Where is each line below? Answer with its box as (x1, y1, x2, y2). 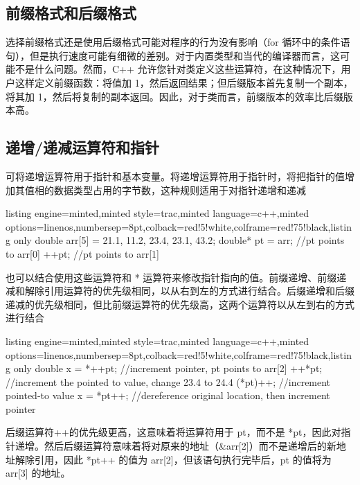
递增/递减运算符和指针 (6, 136, 160, 158)
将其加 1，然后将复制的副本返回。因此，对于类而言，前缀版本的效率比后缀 (6, 89, 343, 103)
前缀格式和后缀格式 (6, 2, 136, 24)
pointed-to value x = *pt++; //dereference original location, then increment (6, 388, 330, 403)
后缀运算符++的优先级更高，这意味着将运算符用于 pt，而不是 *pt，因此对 (6, 425, 341, 439)
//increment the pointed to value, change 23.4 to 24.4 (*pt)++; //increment (6, 374, 331, 389)
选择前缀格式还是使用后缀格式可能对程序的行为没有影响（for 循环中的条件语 (6, 35, 350, 49)
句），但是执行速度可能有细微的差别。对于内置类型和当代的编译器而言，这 (6, 48, 340, 62)
